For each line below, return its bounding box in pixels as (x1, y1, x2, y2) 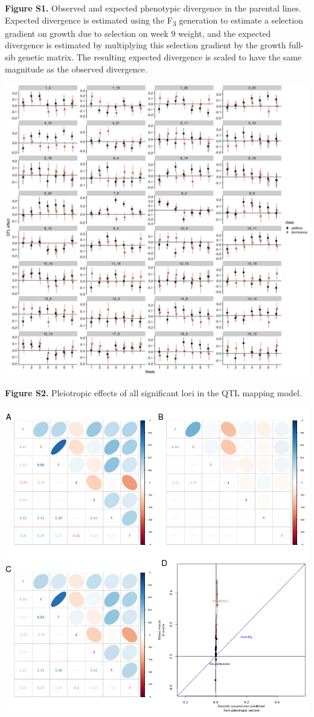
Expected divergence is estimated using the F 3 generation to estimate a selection (5, 13, 303, 28)
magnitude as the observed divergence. (5, 62, 147, 75)
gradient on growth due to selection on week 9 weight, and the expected (5, 27, 271, 39)
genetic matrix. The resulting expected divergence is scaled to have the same (18, 50, 302, 63)
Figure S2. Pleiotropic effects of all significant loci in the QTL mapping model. (5, 387, 302, 399)
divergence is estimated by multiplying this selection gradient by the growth (5, 39, 286, 51)
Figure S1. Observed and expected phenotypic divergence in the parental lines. (5, 2, 301, 14)
